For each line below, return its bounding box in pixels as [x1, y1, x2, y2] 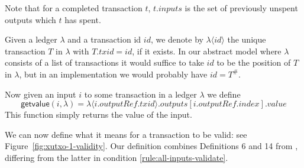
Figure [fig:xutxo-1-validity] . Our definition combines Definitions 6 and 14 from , [5, 140, 298, 152]
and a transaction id [67, 33, 141, 46]
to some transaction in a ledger [84, 88, 197, 100]
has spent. [64, 13, 101, 25]
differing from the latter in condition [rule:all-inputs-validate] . [5, 151, 228, 163]
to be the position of [216, 56, 291, 69]
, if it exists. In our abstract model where [132, 44, 282, 57]
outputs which [5, 13, 56, 25]
